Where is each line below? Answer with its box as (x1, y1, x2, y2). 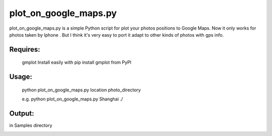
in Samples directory (9, 122, 52, 128)
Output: (9, 109, 34, 117)
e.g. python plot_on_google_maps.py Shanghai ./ (22, 96, 123, 102)
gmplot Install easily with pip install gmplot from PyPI (22, 59, 132, 65)
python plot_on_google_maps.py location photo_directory (22, 87, 141, 93)
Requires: (9, 45, 40, 54)
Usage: (9, 73, 33, 81)
